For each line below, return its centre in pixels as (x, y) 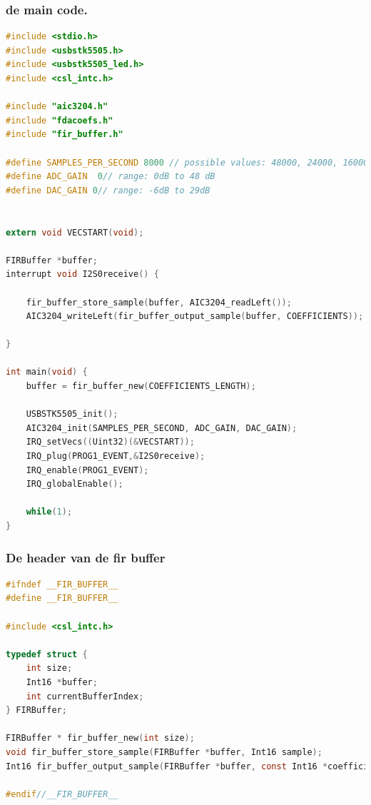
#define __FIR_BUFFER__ (62, 598)
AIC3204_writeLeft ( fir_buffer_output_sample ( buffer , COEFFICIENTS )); (195, 317)
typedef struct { (47, 654)
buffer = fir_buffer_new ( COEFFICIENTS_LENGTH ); (141, 386)
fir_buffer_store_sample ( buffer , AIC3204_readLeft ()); (159, 302)
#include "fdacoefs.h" (60, 120)
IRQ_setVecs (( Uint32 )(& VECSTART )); (110, 442)
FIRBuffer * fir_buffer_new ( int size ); (100, 738)
